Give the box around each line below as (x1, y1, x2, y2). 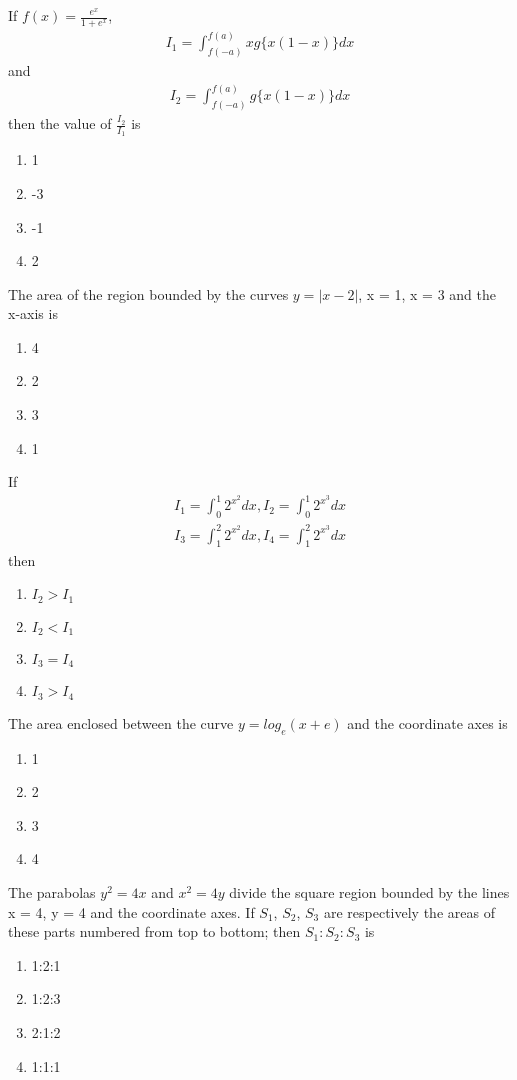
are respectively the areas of (323, 901, 495, 922)
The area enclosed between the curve (8, 712, 234, 733)
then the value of (8, 113, 112, 134)
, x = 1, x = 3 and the (358, 283, 496, 304)
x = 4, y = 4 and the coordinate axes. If (8, 901, 255, 922)
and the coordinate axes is (347, 712, 508, 733)
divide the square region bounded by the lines (229, 882, 510, 903)
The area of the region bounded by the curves (8, 283, 289, 304)
